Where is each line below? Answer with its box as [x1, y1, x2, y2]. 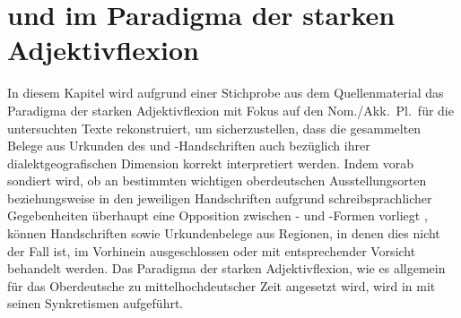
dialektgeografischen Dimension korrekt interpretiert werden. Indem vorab [7, 153, 413, 172]
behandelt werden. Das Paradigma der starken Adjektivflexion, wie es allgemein [7, 259, 446, 278]
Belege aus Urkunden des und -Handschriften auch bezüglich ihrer [7, 136, 370, 155]
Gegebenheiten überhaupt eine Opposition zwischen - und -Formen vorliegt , [7, 206, 428, 225]
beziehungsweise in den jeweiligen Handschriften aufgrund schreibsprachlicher [7, 188, 432, 207]
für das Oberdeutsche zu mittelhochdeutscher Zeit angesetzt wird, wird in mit [7, 276, 436, 295]
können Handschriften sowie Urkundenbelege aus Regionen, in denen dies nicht [7, 224, 440, 243]
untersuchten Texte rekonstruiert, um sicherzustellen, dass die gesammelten [7, 118, 422, 137]
